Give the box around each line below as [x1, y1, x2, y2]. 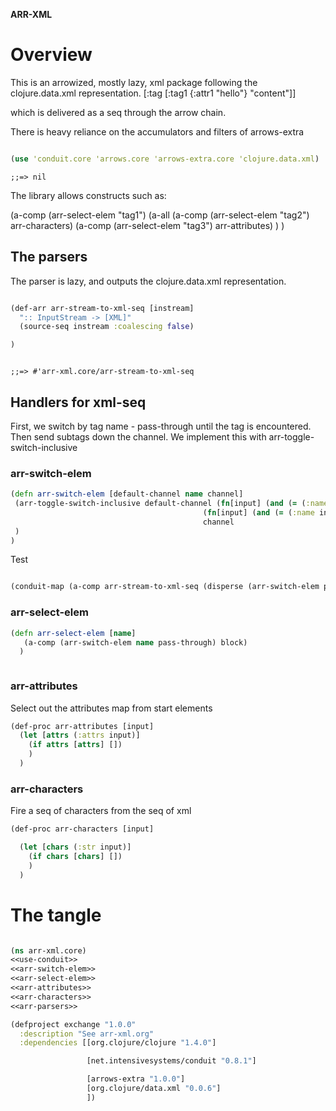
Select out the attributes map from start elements [10, 702, 213, 714]
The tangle [10, 904, 102, 926]
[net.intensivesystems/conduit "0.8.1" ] [86, 1056, 257, 1066]
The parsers [10, 249, 88, 266]
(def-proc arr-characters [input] [10, 824, 155, 834]
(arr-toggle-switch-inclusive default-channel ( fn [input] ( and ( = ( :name [14, 499, 329, 509]
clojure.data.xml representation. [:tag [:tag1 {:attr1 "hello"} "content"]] [10, 87, 297, 99]
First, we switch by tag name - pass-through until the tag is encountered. [10, 420, 312, 432]
